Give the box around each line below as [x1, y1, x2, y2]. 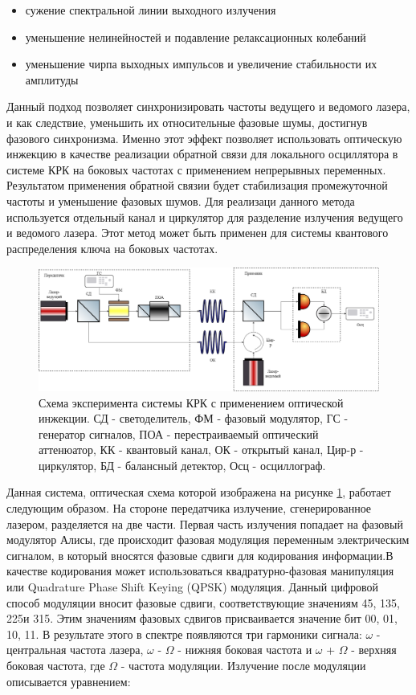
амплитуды [25, 71, 79, 88]
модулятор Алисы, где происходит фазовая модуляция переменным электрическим [6, 531, 410, 548]
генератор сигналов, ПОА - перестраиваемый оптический [39, 425, 319, 442]
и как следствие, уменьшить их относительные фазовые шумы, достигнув [6, 113, 368, 130]
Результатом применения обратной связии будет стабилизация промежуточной [6, 177, 388, 194]
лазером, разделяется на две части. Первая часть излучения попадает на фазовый [6, 515, 403, 532]
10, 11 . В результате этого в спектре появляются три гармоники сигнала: [6, 625, 362, 642]
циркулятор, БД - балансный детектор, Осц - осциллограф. [39, 456, 326, 473]
